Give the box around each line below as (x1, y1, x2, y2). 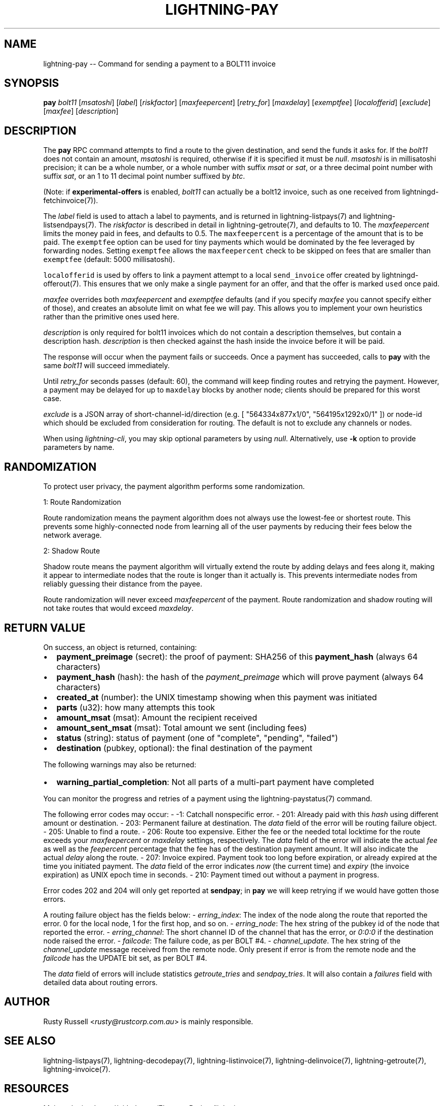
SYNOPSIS (4, 77, 59, 90)
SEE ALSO (4, 1034, 56, 1048)
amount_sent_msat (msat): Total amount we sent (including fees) (56, 722, 307, 733)
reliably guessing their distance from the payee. (43, 579, 203, 589)
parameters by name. (43, 443, 115, 452)
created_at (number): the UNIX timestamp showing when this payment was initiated (56, 692, 377, 702)
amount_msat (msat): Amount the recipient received (56, 712, 257, 723)
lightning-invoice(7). (43, 1064, 110, 1074)
